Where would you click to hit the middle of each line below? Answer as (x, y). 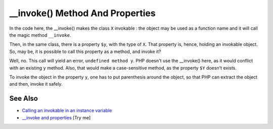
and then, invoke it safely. (36, 84)
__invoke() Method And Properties (83, 13)
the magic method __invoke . (40, 35)
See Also (24, 99)
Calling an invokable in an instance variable (67, 110)
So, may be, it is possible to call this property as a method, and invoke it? (85, 51)
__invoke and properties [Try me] (56, 117)
